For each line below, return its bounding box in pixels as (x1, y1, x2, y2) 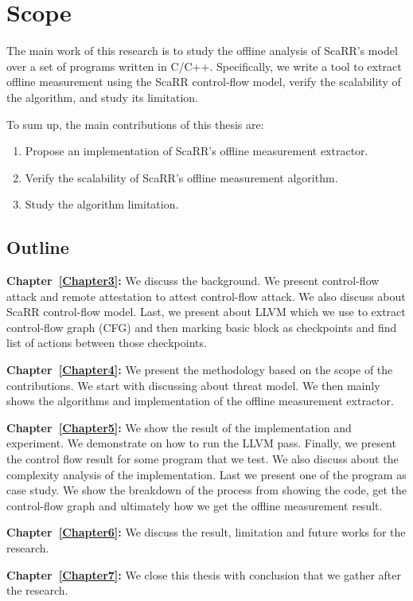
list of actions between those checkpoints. (6, 334, 207, 351)
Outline (6, 235, 69, 260)
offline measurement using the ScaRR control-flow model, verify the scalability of (6, 73, 401, 90)
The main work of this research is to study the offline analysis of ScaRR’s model (6, 42, 398, 59)
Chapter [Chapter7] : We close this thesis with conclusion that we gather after (6, 566, 401, 583)
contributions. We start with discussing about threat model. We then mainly (6, 377, 380, 393)
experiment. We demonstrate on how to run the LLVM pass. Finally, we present (6, 435, 396, 451)
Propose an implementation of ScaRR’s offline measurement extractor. (25, 142, 368, 159)
